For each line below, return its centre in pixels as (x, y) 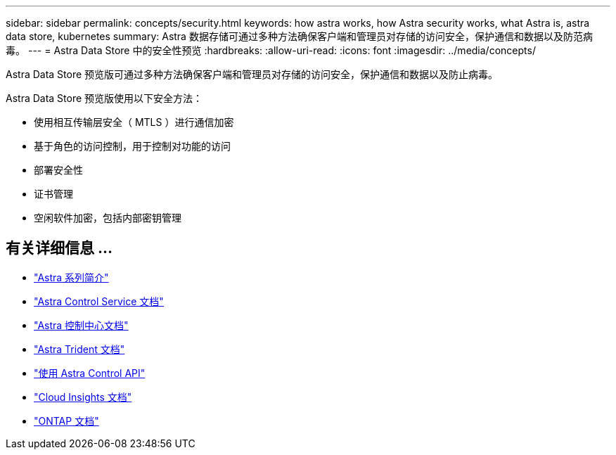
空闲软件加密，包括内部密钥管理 (108, 218)
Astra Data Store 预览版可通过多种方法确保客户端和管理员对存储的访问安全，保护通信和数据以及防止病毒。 (252, 74)
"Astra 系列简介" (71, 277)
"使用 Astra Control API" (90, 373)
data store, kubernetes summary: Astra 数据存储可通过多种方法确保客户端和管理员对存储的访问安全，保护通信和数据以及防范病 (299, 36)
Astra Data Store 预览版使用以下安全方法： (104, 98)
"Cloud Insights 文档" (83, 397)
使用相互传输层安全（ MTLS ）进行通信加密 (134, 122)
